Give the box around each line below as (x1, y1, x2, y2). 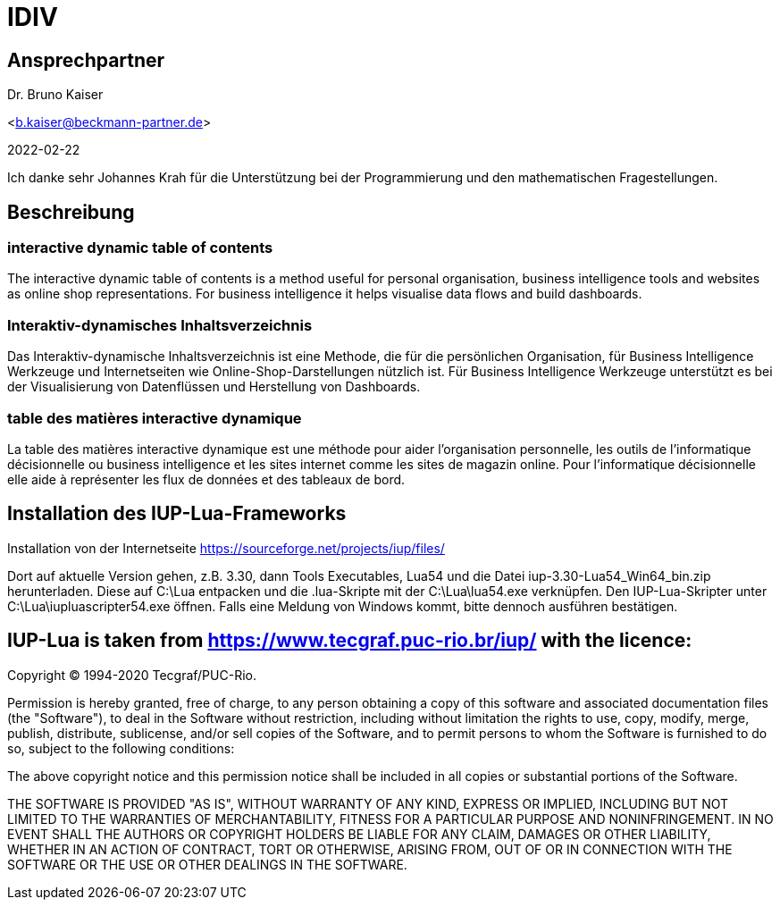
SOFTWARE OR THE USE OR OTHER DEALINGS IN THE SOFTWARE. (7, 856, 407, 872)
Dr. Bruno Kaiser (7, 87, 104, 103)
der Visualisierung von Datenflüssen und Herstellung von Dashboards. (7, 379, 421, 395)
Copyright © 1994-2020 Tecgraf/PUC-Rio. (7, 667, 256, 683)
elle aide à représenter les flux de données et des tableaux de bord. (7, 471, 406, 487)
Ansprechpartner (7, 48, 165, 71)
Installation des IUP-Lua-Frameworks (7, 502, 347, 525)
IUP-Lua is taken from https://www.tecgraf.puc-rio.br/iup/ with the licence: (7, 629, 692, 652)
